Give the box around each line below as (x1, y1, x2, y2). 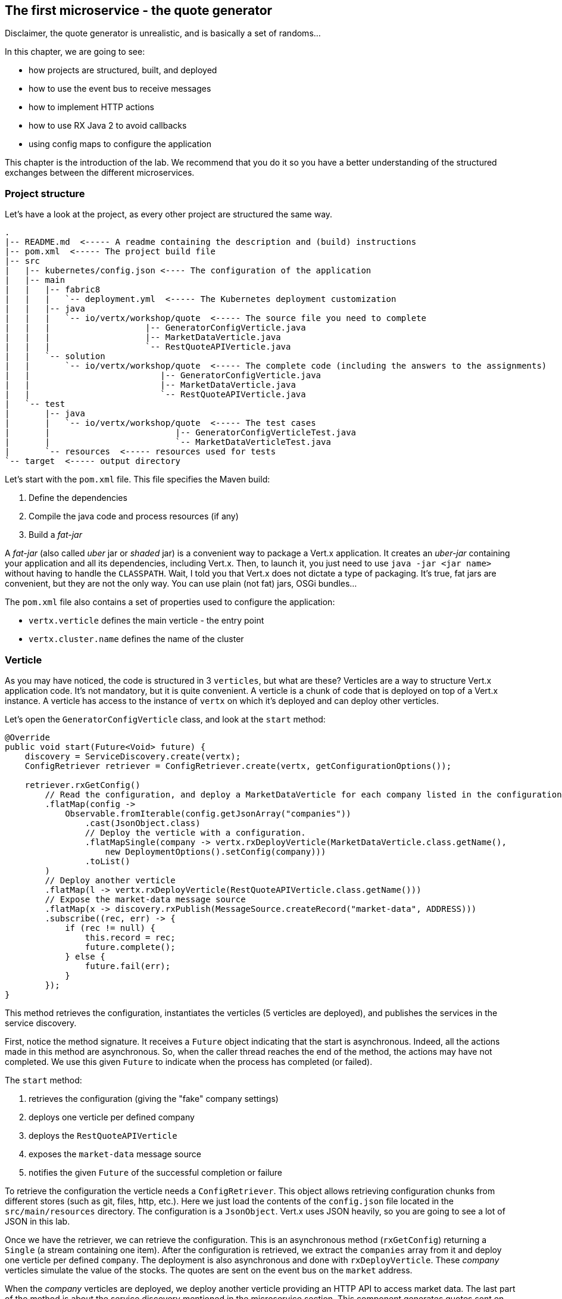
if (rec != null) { (65, 923, 155, 933)
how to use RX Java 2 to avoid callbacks (29, 120, 187, 131)
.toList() (85, 856, 130, 866)
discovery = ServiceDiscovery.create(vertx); (24, 751, 241, 761)
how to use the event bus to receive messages (29, 83, 211, 94)
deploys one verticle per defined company (29, 1111, 195, 1122)
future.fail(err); (85, 961, 171, 971)
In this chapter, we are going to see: (5, 46, 145, 57)
